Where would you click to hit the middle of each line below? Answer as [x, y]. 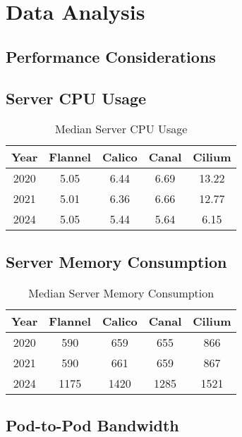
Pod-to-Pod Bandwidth [92, 425]
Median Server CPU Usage [121, 129]
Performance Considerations [111, 56]
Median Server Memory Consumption [121, 293]
